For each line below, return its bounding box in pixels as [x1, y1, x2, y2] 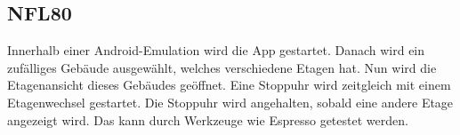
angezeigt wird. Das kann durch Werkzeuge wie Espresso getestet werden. [7, 110, 408, 129]
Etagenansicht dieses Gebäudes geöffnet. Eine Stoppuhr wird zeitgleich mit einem [7, 75, 451, 94]
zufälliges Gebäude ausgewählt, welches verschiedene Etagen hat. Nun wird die [7, 58, 437, 76]
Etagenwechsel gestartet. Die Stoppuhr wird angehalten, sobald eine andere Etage [7, 92, 454, 111]
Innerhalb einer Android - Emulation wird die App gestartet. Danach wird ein [7, 41, 425, 60]
